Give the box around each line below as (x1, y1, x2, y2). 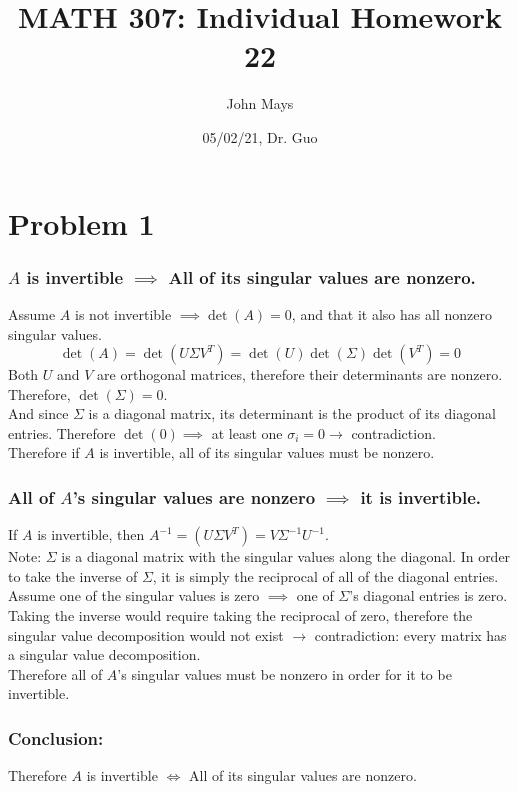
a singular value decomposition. (8, 644, 201, 665)
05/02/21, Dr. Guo (202, 126, 318, 147)
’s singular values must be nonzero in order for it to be (117, 663, 452, 684)
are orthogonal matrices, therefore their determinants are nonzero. (97, 364, 503, 385)
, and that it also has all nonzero (291, 303, 492, 324)
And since (8, 403, 69, 424)
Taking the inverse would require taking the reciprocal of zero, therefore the (8, 605, 473, 626)
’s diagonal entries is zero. (349, 585, 508, 606)
